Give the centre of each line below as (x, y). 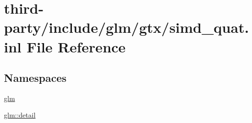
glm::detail (20, 114)
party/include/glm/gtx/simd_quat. (126, 27)
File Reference (76, 46)
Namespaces (35, 78)
